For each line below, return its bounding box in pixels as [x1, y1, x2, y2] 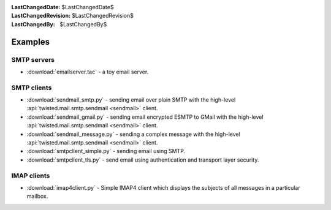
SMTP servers [11, 55, 55, 64]
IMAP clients [11, 171, 50, 180]
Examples [11, 37, 50, 47]
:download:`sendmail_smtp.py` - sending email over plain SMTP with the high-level [26, 96, 236, 103]
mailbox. [26, 193, 48, 200]
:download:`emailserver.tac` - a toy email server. [26, 68, 149, 75]
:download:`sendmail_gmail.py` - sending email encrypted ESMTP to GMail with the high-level [26, 113, 264, 121]
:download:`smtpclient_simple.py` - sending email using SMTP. [26, 148, 186, 155]
